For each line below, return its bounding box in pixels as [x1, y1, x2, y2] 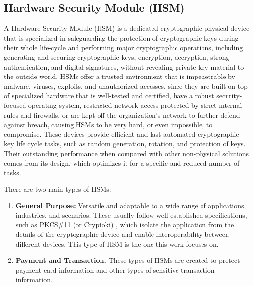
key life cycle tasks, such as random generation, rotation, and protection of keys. [4, 138, 246, 149]
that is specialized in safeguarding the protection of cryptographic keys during [4, 32, 239, 43]
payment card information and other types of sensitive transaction [15, 264, 215, 275]
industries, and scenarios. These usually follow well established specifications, [15, 209, 247, 220]
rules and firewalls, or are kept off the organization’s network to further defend [4, 109, 240, 120]
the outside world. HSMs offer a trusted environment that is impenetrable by [4, 71, 235, 81]
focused [4, 100, 26, 110]
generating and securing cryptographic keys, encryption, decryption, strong [4, 52, 229, 62]
